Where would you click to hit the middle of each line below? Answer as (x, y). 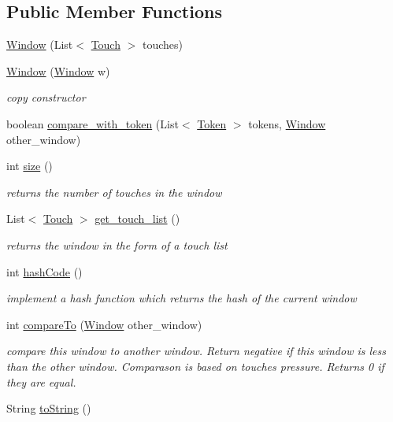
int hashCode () (44, 271)
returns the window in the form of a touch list (117, 244)
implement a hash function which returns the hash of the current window (182, 298)
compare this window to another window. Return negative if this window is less (196, 351)
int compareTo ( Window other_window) (104, 324)
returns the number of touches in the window (114, 192)
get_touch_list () (137, 218)
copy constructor (46, 97)
